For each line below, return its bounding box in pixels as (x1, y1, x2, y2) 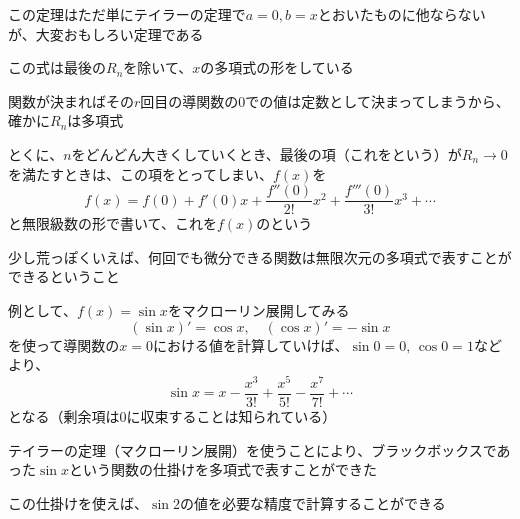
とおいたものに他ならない (317, 4, 486, 24)
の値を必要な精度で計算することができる (179, 492, 446, 513)
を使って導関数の (8, 334, 120, 355)
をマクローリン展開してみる (167, 300, 350, 320)
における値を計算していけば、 (152, 334, 349, 355)
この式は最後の (8, 57, 106, 78)
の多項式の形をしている (200, 57, 354, 78)
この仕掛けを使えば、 (8, 492, 148, 513)
